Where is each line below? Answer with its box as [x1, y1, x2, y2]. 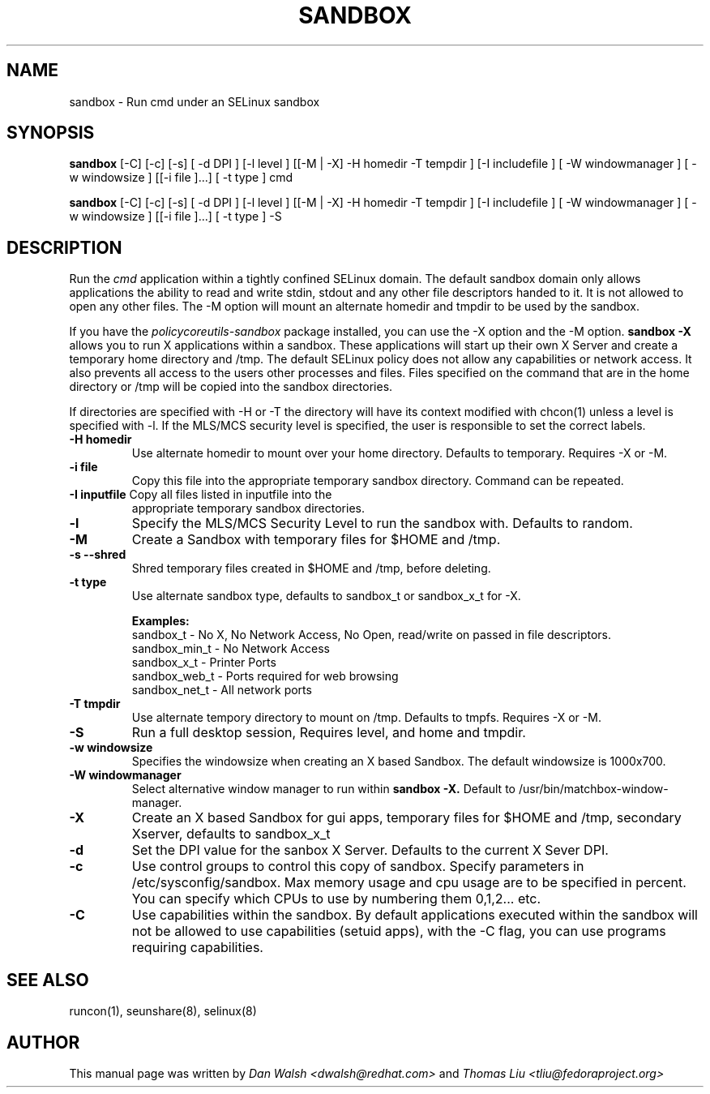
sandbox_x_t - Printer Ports [131, 655, 276, 670]
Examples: [131, 614, 190, 629]
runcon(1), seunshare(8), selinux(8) [69, 1004, 257, 1019]
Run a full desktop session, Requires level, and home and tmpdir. [131, 724, 526, 741]
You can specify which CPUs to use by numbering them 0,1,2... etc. [131, 890, 541, 907]
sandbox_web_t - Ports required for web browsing [131, 669, 399, 684]
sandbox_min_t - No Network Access [131, 641, 330, 656]
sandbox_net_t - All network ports [131, 683, 312, 697]
